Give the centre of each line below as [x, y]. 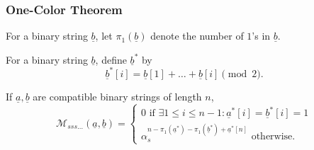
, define [111, 59]
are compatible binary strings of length [117, 96]
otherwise [272, 137]
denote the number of [197, 36]
